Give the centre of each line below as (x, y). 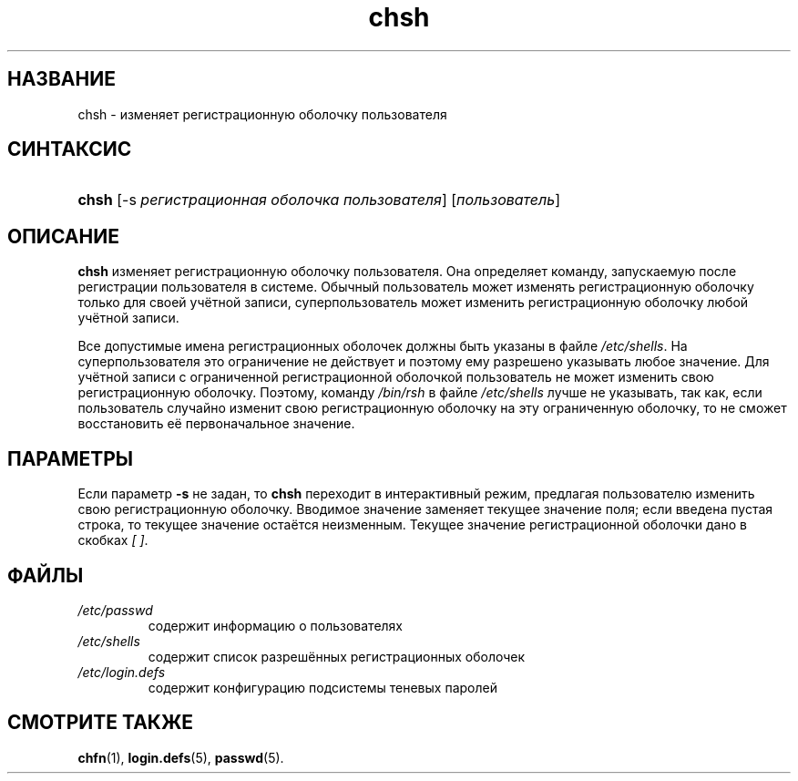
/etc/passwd (115, 610)
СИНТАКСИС (70, 149)
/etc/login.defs (122, 672)
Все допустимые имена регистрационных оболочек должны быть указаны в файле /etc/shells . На (383, 346)
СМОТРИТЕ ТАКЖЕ (101, 723)
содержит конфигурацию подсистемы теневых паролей (322, 687)
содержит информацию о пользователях (276, 625)
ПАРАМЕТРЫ (71, 458)
